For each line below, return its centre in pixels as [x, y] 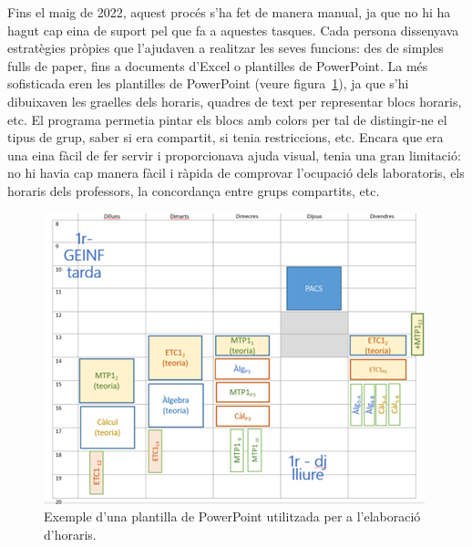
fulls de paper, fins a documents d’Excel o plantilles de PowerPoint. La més [218, 65]
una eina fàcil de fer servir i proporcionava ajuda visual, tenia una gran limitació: [234, 155]
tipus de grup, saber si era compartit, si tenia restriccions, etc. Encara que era [226, 137]
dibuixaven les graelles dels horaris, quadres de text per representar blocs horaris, [235, 101]
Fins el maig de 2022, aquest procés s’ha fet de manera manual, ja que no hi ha [229, 12]
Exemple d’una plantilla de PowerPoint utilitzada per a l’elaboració [232, 516]
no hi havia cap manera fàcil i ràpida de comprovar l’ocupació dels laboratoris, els [236, 173]
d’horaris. [70, 534]
